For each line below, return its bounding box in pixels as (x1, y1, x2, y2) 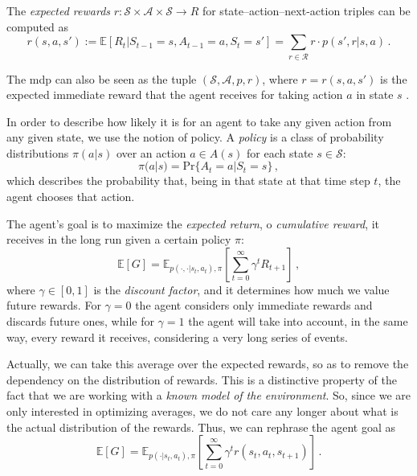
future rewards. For (6, 297, 101, 314)
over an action (116, 144, 186, 161)
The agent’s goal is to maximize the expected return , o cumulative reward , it (6, 215, 380, 232)
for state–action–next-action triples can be (202, 2, 411, 18)
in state (356, 86, 394, 103)
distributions (6, 144, 69, 161)
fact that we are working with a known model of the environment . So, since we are (6, 387, 411, 404)
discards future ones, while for (6, 313, 154, 330)
